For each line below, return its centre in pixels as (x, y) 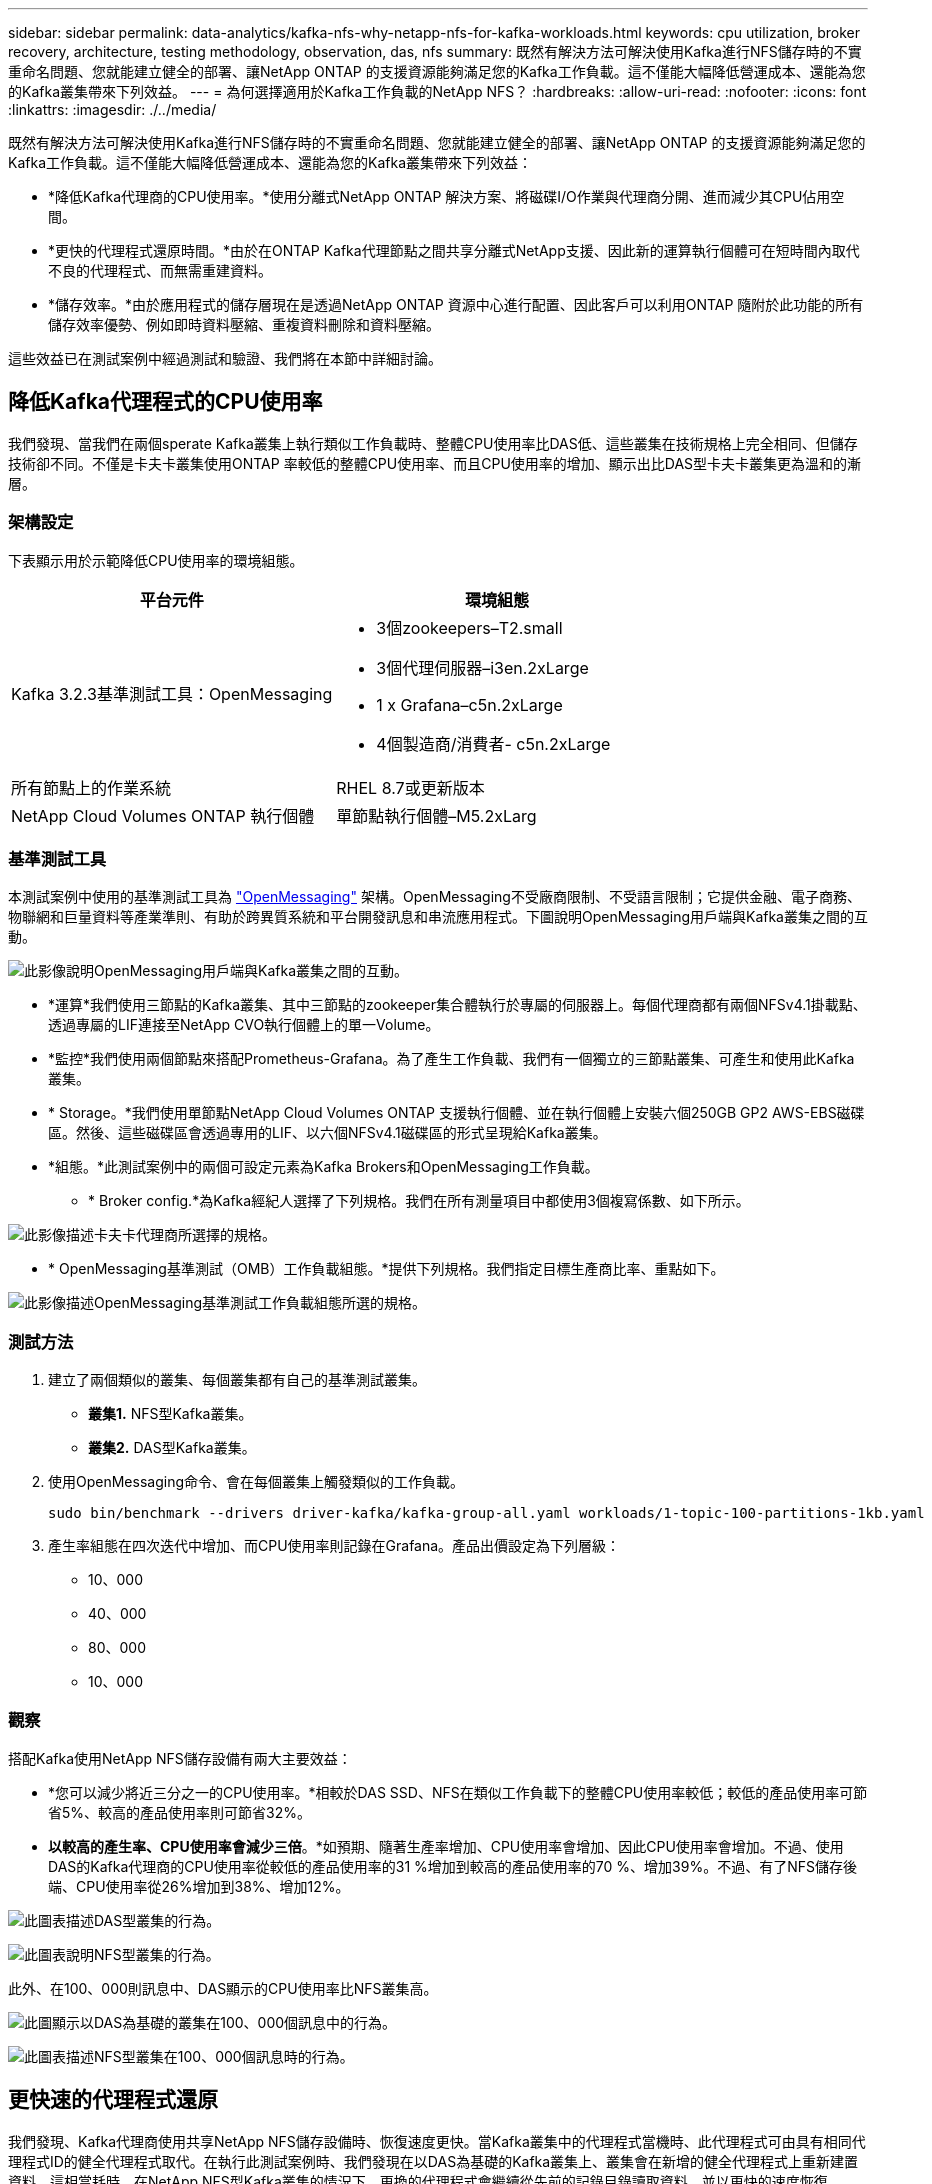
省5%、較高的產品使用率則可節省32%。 (179, 1812)
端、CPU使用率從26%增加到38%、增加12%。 (199, 1886)
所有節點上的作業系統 (91, 787)
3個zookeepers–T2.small (469, 627)
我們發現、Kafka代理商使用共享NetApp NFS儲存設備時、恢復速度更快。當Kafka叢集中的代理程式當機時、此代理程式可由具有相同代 (437, 2141)
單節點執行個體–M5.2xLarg (436, 815)
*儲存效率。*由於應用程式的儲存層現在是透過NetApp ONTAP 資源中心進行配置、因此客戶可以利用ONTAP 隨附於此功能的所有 (456, 304)
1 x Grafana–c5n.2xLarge (469, 704)
